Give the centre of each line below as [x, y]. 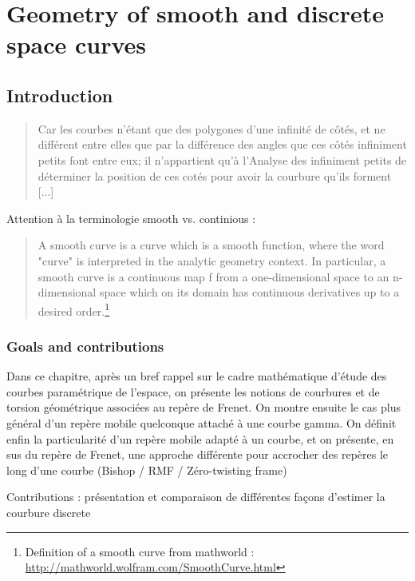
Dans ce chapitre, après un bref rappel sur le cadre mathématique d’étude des [197, 376]
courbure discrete [49, 512]
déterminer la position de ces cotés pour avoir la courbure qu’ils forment [215, 175]
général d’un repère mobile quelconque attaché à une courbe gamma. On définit [202, 422]
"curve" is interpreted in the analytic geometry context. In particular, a [212, 260]
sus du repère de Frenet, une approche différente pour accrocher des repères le [198, 454]
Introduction [60, 95]
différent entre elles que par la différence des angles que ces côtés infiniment [222, 144]
